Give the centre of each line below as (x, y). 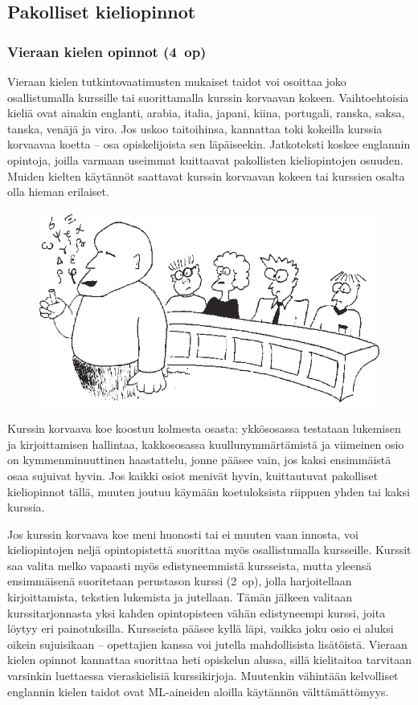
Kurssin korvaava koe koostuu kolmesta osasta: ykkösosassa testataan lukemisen (204, 428)
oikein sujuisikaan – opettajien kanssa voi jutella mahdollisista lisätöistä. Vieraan (207, 644)
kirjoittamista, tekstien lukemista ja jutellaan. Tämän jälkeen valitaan (180, 597)
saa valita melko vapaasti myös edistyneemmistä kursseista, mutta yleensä (190, 565)
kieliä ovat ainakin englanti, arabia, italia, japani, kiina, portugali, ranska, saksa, (206, 113)
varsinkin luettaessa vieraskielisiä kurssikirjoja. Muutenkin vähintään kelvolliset (203, 676)
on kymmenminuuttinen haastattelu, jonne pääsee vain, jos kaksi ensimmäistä (199, 460)
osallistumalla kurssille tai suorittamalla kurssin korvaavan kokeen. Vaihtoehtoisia (208, 97)
